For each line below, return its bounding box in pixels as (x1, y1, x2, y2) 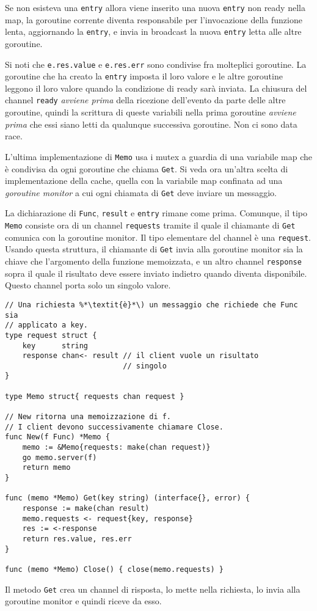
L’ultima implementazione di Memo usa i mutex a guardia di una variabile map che (5, 150, 313, 163)
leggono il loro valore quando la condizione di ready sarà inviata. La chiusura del (5, 81, 307, 94)
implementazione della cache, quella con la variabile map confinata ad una (5, 174, 283, 187)
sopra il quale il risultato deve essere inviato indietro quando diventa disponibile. (5, 266, 307, 279)
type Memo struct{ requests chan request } (5, 392, 184, 401)
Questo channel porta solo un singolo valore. (5, 279, 171, 291)
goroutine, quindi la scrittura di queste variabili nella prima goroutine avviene (5, 106, 296, 119)
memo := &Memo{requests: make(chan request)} (22, 443, 211, 452)
